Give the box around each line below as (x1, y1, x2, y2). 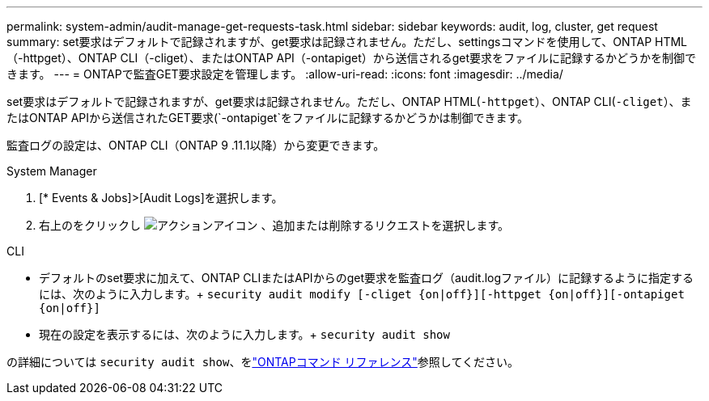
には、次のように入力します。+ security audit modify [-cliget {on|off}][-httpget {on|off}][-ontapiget (39, 287, 685, 301)
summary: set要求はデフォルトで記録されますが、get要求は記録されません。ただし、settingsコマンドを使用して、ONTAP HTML (6, 35, 688, 49)
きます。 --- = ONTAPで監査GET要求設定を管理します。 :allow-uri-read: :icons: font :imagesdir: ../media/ (6, 67, 563, 81)
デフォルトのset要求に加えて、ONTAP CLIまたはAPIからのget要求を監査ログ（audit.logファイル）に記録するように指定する (39, 271, 694, 285)
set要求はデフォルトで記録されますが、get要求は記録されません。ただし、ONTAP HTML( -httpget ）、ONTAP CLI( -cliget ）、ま (6, 95, 692, 108)
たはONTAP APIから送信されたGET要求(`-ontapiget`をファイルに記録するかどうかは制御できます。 (6, 111, 529, 125)
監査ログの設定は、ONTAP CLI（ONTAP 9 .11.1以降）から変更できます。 (6, 138, 385, 152)
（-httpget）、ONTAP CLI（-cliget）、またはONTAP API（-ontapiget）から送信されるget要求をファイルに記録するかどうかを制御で (6, 51, 697, 65)
